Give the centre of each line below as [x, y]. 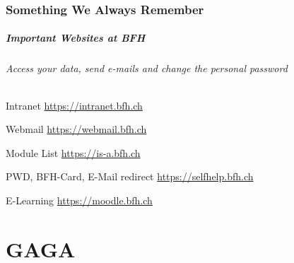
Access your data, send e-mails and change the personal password [147, 68]
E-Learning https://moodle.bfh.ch [79, 200]
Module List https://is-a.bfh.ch [73, 152]
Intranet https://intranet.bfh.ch [74, 105]
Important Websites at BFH [76, 38]
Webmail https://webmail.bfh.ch [76, 129]
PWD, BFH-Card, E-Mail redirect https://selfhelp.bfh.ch [130, 176]
